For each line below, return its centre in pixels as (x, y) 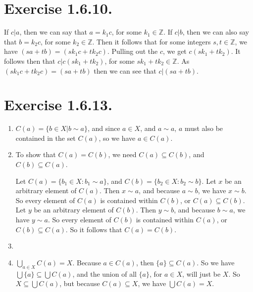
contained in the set (46, 138)
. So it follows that (94, 229)
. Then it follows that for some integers (152, 41)
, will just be (202, 273)
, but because (80, 283)
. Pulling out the (132, 51)
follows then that (30, 61)
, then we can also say (216, 32)
